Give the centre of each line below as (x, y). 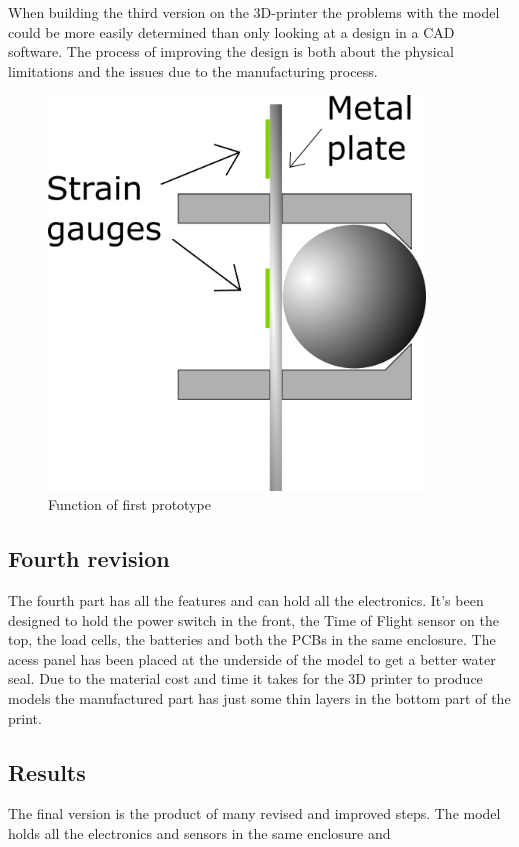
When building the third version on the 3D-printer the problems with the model (254, 12)
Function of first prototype (129, 504)
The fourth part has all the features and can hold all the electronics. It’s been (246, 600)
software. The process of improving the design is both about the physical (231, 51)
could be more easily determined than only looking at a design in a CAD (231, 31)
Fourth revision (89, 558)
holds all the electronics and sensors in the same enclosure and (199, 833)
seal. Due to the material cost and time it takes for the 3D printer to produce (245, 678)
